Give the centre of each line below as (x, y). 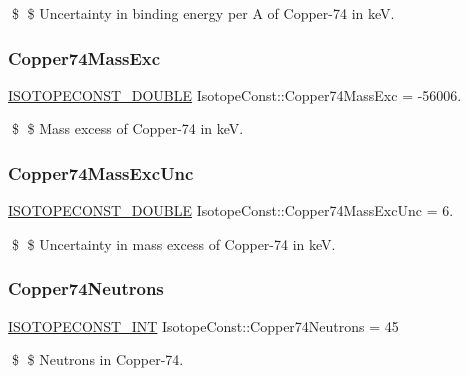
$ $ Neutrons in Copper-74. (97, 359)
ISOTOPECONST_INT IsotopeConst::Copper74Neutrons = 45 (203, 325)
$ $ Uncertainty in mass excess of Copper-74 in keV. (173, 243)
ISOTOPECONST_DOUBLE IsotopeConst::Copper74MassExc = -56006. (235, 94)
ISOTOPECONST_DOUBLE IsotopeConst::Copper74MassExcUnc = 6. (231, 210)
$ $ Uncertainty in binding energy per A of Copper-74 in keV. (203, 13)
